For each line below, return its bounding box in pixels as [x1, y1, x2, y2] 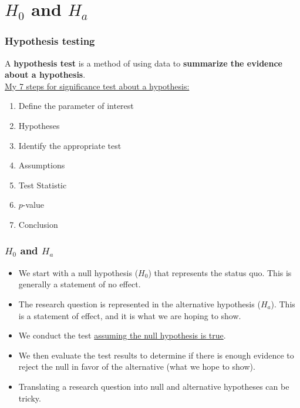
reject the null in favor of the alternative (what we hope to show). [18, 360, 255, 373]
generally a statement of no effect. [18, 278, 141, 290]
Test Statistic [18, 178, 67, 191]
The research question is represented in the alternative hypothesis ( [18, 297, 261, 310]
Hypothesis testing [5, 34, 95, 48]
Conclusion [18, 218, 58, 230]
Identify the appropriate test [18, 139, 122, 151]
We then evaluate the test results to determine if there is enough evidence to [18, 349, 294, 361]
